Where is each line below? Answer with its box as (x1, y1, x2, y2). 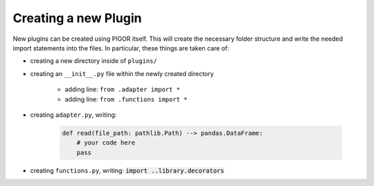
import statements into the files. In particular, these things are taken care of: (12, 44, 230, 52)
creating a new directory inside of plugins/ (30, 57, 157, 65)
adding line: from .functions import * (64, 95, 188, 103)
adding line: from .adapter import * (64, 85, 180, 93)
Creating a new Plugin (12, 10, 142, 26)
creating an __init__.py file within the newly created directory (30, 69, 214, 77)
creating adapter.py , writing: (30, 111, 117, 119)
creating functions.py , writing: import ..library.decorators (30, 166, 224, 174)
